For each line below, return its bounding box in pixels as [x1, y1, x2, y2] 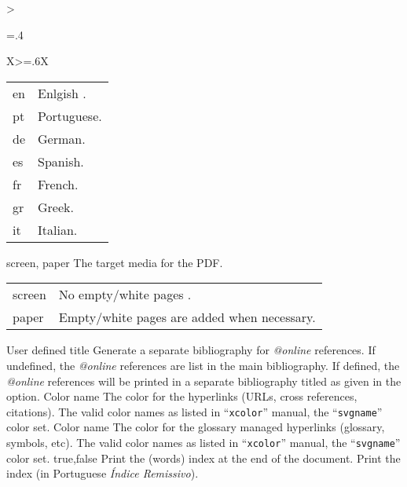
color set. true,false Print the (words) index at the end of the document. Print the [6, 449, 401, 466]
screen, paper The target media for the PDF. [6, 254, 223, 270]
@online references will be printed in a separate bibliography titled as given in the [6, 372, 401, 389]
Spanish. [38, 152, 84, 170]
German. [38, 129, 86, 148]
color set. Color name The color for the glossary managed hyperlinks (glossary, [6, 419, 385, 435]
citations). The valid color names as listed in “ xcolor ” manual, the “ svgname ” [6, 403, 383, 419]
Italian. [38, 220, 78, 239]
